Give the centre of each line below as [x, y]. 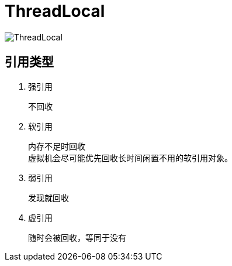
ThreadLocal [55, 11]
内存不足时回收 [57, 146]
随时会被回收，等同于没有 [77, 238]
